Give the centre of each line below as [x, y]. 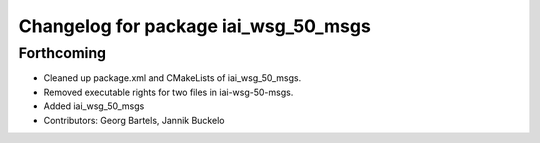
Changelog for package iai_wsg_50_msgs [195, 26]
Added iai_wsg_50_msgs [94, 106]
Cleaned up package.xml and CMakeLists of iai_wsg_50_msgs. [172, 78]
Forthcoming [62, 53]
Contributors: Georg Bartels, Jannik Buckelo [134, 120]
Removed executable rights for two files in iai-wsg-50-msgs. [168, 92]
